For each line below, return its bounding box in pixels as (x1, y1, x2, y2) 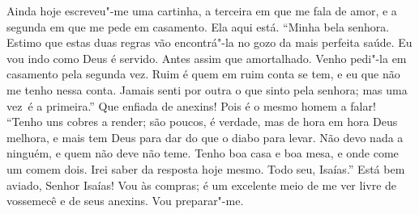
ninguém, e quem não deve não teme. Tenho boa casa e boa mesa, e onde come (6, 145, 399, 162)
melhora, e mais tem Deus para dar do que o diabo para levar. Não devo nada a (6, 128, 404, 145)
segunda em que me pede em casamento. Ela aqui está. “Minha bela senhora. (6, 18, 390, 35)
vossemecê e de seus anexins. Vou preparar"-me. (6, 192, 244, 209)
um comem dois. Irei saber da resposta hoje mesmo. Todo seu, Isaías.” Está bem (6, 160, 405, 177)
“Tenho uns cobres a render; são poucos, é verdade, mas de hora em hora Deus (6, 113, 398, 130)
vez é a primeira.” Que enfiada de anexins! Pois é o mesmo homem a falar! (6, 97, 376, 114)
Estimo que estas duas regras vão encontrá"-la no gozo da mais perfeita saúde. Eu (6, 34, 413, 51)
